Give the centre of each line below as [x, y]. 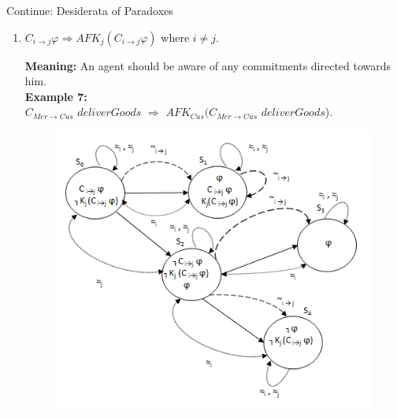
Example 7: [56, 96]
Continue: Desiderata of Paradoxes [90, 10]
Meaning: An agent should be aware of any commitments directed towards [208, 65]
